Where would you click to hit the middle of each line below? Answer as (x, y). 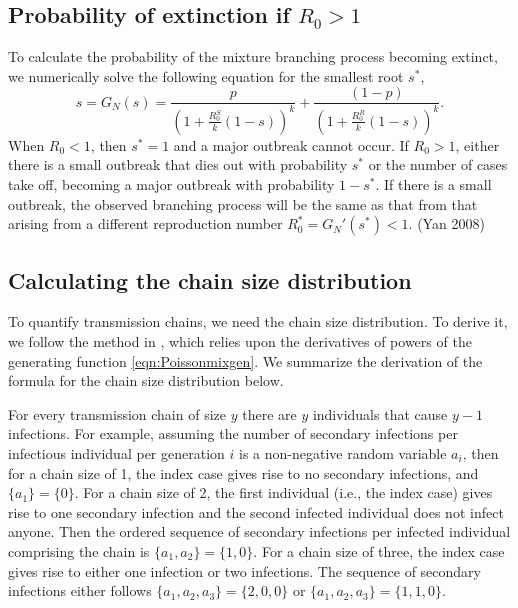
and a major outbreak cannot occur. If (291, 144)
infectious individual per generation (116, 452)
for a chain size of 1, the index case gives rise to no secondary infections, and (243, 472)
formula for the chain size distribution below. (146, 380)
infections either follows (80, 590)
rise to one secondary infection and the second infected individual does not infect (256, 511)
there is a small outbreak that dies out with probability (178, 164)
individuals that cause (380, 413)
